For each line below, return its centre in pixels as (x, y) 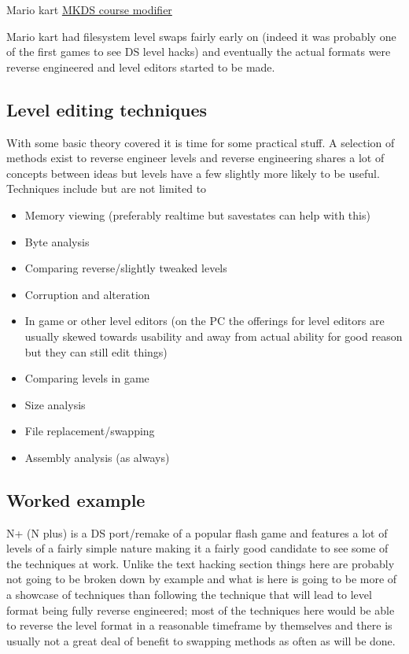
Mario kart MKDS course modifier (89, 9)
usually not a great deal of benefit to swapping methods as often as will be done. (201, 640)
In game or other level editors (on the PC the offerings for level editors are (204, 321)
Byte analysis (57, 241)
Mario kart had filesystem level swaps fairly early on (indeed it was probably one (201, 36)
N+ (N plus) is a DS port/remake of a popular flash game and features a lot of (197, 532)
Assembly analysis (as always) (97, 457)
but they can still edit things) (96, 351)
